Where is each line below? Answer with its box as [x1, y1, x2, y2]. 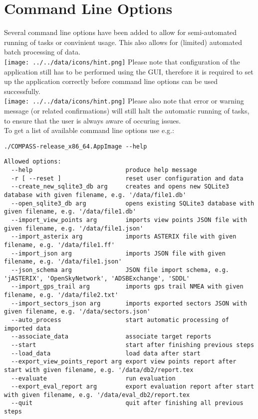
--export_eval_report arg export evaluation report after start [11, 383, 255, 390]
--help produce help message [11, 166, 197, 174]
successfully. [4, 85, 40, 96]
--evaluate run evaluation [11, 374, 176, 382]
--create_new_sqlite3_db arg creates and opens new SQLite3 [11, 183, 230, 190]
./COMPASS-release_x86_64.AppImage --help [4, 142, 147, 150]
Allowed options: [4, 158, 61, 165]
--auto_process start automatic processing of [11, 316, 230, 323]
